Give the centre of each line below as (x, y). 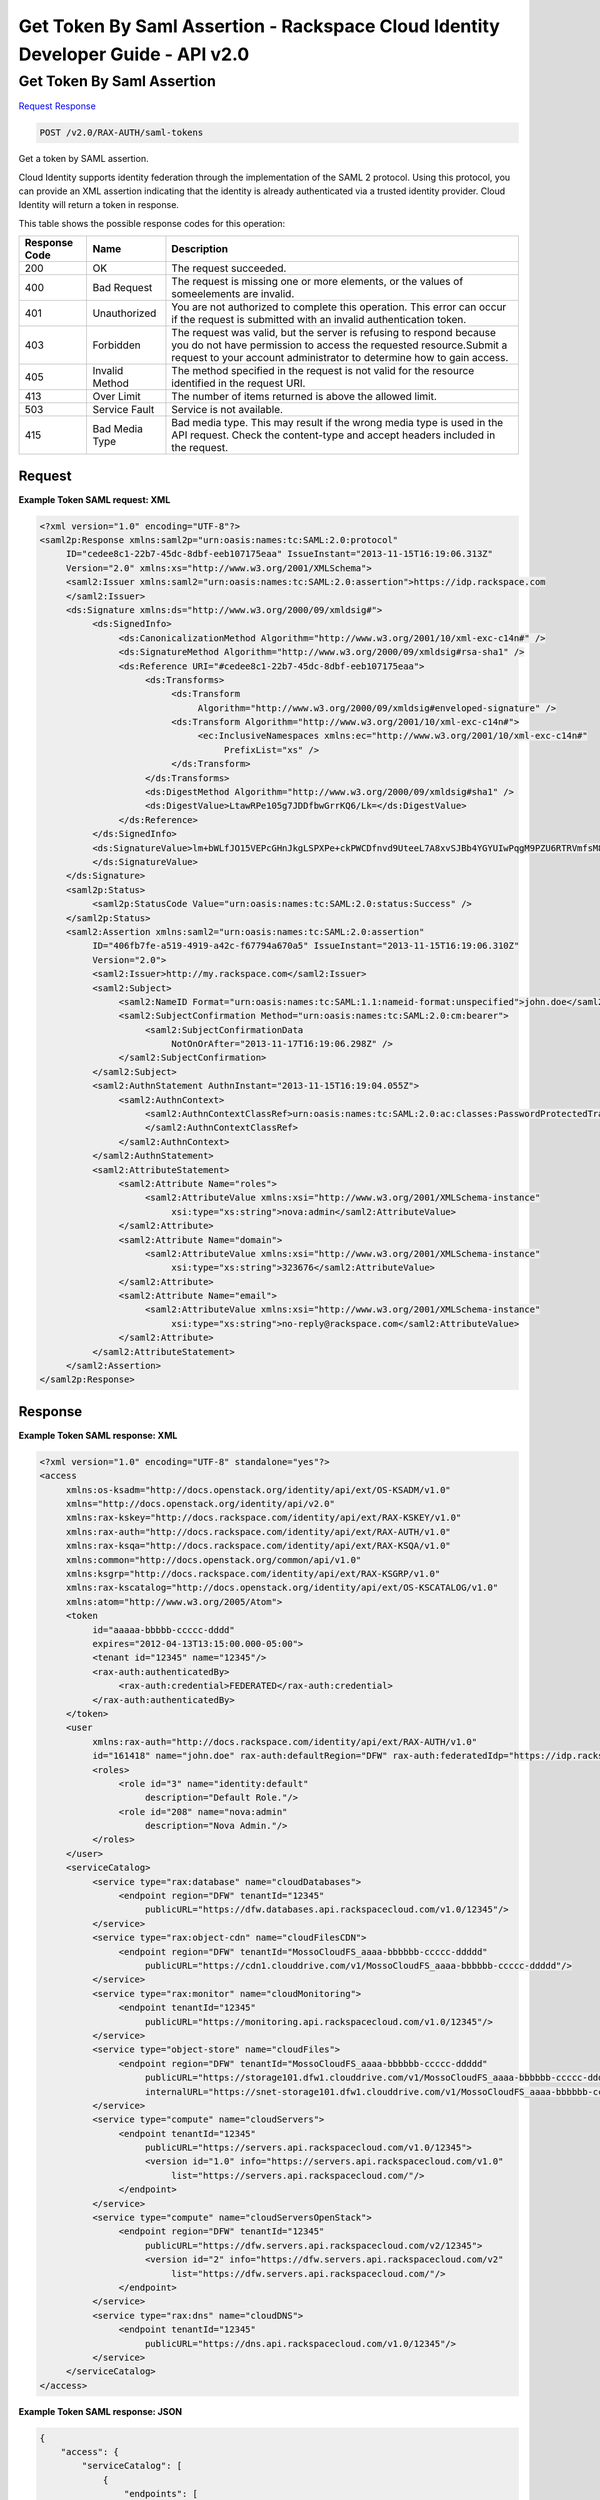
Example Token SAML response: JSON (100, 2411)
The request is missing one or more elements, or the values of (317, 282)
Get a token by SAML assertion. (83, 159)
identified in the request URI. (238, 383)
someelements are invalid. (233, 294)
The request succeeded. (229, 268)
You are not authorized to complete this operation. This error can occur (339, 307)
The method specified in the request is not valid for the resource (323, 371)
